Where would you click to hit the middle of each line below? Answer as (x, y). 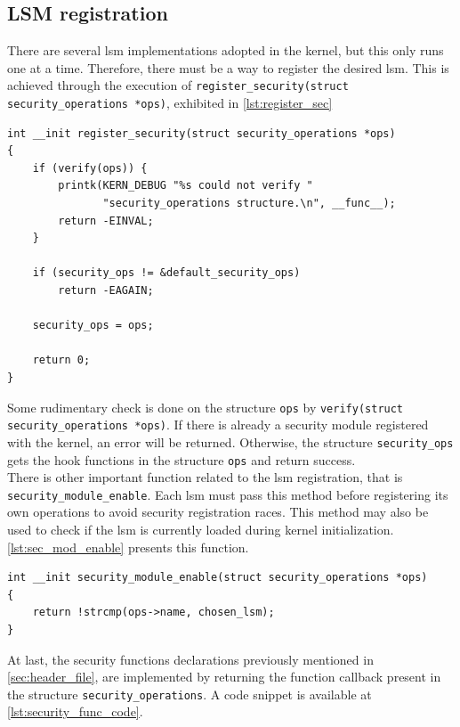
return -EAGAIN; (106, 291)
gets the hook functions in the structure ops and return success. (182, 459)
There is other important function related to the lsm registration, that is (205, 477)
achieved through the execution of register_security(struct (178, 85)
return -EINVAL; (106, 221)
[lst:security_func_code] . (75, 711)
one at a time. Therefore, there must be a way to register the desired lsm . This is (228, 67)
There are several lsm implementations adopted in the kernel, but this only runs (226, 50)
